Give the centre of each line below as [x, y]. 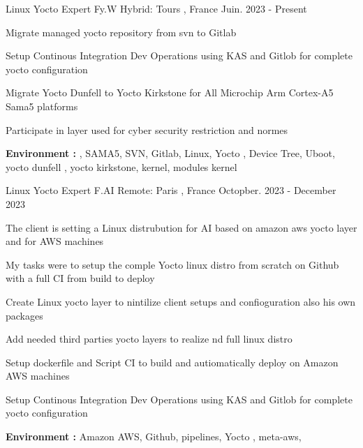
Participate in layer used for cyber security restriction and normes [147, 129]
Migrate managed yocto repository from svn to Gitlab [121, 32]
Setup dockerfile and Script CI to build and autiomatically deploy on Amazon [172, 362]
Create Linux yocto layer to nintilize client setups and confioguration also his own [181, 301]
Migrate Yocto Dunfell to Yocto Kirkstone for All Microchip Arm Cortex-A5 [170, 92]
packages [24, 315]
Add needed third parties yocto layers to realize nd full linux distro [149, 339]
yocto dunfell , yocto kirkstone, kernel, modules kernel [121, 166]
